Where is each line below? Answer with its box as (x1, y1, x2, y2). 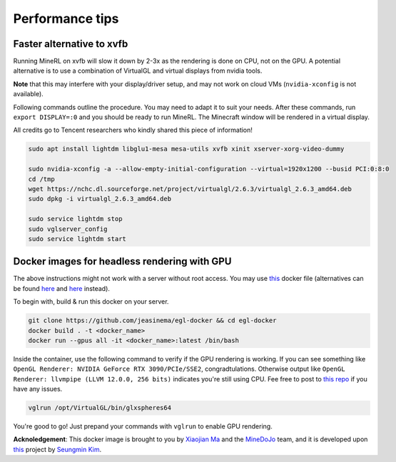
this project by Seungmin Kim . (13, 445, 102, 453)
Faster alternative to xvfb (13, 38, 128, 50)
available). (13, 90, 44, 98)
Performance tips (13, 11, 119, 26)
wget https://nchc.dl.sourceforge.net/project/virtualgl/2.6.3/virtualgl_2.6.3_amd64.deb (28, 185, 352, 192)
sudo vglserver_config (28, 225, 108, 233)
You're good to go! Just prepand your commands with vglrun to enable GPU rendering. (13, 422, 273, 431)
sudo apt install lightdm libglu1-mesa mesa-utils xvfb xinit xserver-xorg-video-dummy (28, 145, 345, 153)
